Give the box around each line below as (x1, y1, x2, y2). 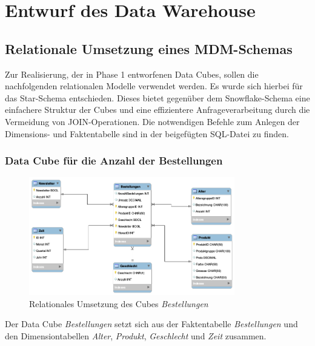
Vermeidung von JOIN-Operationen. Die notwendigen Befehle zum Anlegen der (5, 115, 300, 127)
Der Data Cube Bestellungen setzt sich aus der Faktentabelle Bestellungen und (5, 317, 298, 330)
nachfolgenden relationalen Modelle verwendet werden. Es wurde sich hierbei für (5, 80, 303, 92)
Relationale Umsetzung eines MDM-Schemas (5, 39, 293, 58)
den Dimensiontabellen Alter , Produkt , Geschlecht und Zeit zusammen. (5, 329, 267, 342)
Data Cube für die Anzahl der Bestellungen (5, 153, 223, 168)
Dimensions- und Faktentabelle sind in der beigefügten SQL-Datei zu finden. (5, 127, 289, 140)
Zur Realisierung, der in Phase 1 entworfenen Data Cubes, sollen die (5, 67, 259, 80)
